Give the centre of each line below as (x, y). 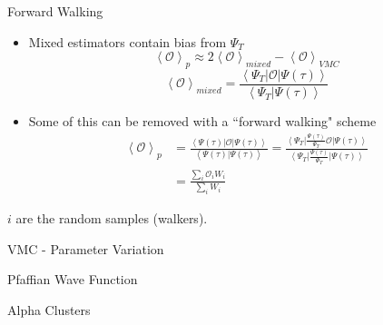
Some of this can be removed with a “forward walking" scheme (202, 121)
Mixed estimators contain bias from (128, 41)
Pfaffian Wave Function (73, 279)
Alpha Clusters (49, 309)
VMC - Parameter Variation (86, 248)
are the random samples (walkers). (112, 218)
